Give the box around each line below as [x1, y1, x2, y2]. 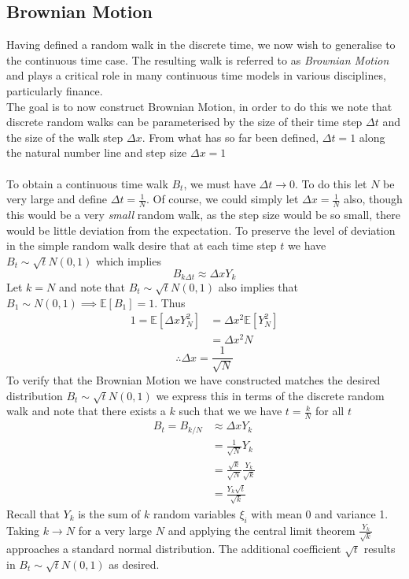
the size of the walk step [6, 128, 123, 145]
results [363, 540, 396, 557]
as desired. [109, 555, 160, 572]
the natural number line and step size [6, 144, 187, 161]
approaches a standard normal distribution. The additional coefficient [6, 540, 341, 557]
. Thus [154, 294, 186, 310]
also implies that [218, 278, 298, 295]
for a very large [78, 521, 153, 538]
